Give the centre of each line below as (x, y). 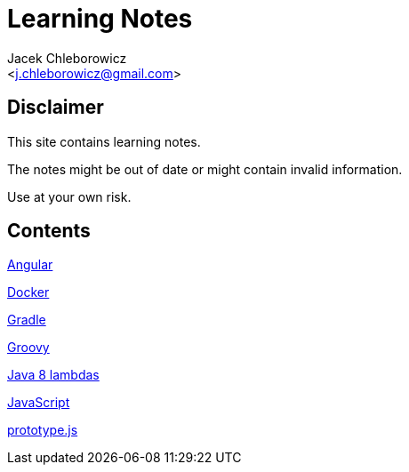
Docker (28, 292)
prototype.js (43, 430)
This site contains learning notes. (104, 141)
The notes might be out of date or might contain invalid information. (205, 169)
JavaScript (39, 403)
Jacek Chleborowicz (67, 58)
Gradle (27, 320)
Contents (49, 231)
